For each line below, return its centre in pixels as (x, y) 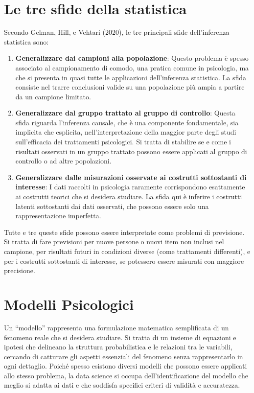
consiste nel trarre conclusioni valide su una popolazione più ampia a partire (130, 87)
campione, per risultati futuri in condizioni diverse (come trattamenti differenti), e (127, 251)
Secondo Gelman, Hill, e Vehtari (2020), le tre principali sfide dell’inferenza (117, 32)
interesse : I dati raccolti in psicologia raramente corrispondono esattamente (130, 187)
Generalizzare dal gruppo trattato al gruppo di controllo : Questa (125, 113)
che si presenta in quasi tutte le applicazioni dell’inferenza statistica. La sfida (131, 77)
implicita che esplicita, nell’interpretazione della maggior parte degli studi (126, 132)
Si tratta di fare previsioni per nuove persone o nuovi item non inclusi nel (114, 242)
